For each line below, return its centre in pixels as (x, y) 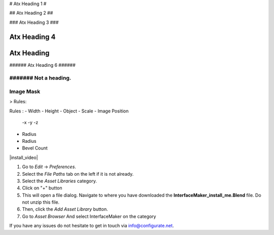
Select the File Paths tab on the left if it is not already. (78, 174)
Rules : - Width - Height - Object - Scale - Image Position (69, 111)
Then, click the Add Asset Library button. (65, 209)
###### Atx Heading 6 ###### (42, 65)
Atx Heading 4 (32, 37)
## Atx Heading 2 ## (31, 13)
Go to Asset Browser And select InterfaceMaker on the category (89, 216)
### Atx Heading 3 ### (34, 22)
